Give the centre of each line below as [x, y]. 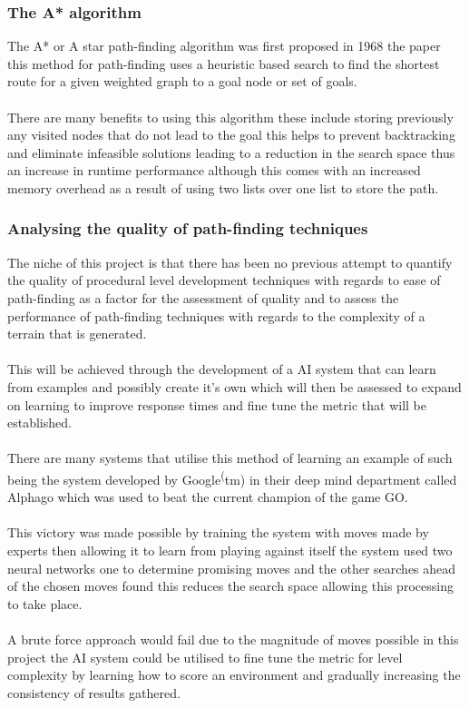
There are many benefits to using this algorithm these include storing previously [230, 117]
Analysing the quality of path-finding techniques [188, 228]
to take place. [45, 603]
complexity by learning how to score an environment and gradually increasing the [234, 675]
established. [39, 423]
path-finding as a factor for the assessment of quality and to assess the [203, 297]
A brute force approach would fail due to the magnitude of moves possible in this [233, 639]
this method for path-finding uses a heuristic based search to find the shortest [224, 63]
